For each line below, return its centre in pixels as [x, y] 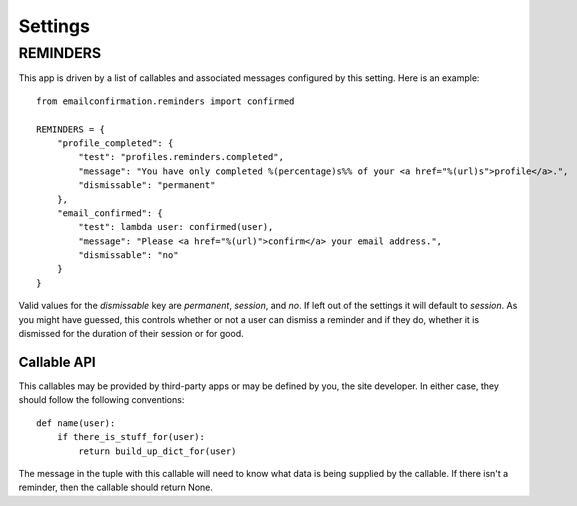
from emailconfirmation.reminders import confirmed [165, 101]
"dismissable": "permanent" [147, 185]
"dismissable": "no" [128, 255]
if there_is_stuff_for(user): [130, 437]
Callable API [57, 361]
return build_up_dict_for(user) [157, 451]
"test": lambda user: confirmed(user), [176, 227]
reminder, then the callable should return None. [116, 487]
